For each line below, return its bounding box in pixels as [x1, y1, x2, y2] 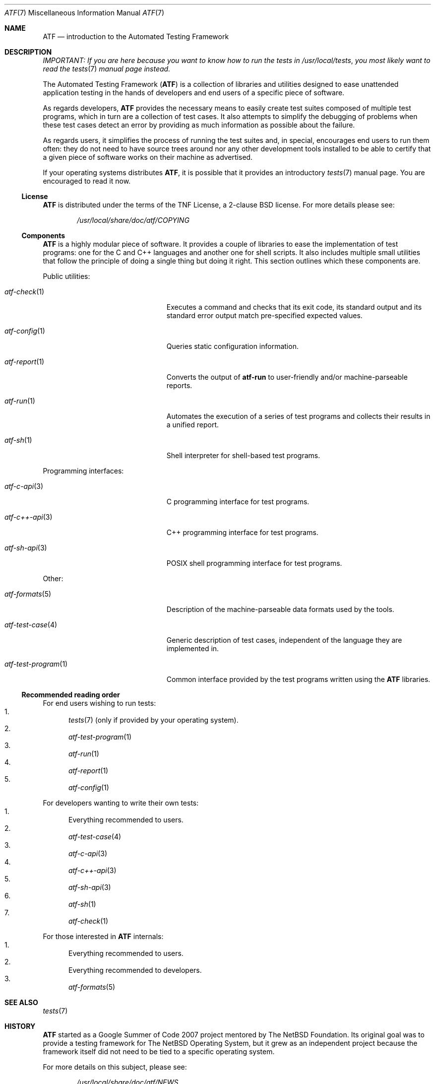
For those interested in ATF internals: [43, 932, 164, 941]
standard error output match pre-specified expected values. [166, 311, 363, 320]
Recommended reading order [21, 690, 120, 699]
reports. [166, 381, 192, 390]
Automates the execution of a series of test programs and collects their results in [166, 412, 431, 420]
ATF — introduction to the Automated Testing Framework [43, 32, 229, 41]
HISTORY [4, 1022, 36, 1030]
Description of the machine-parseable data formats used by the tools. [166, 605, 394, 613]
